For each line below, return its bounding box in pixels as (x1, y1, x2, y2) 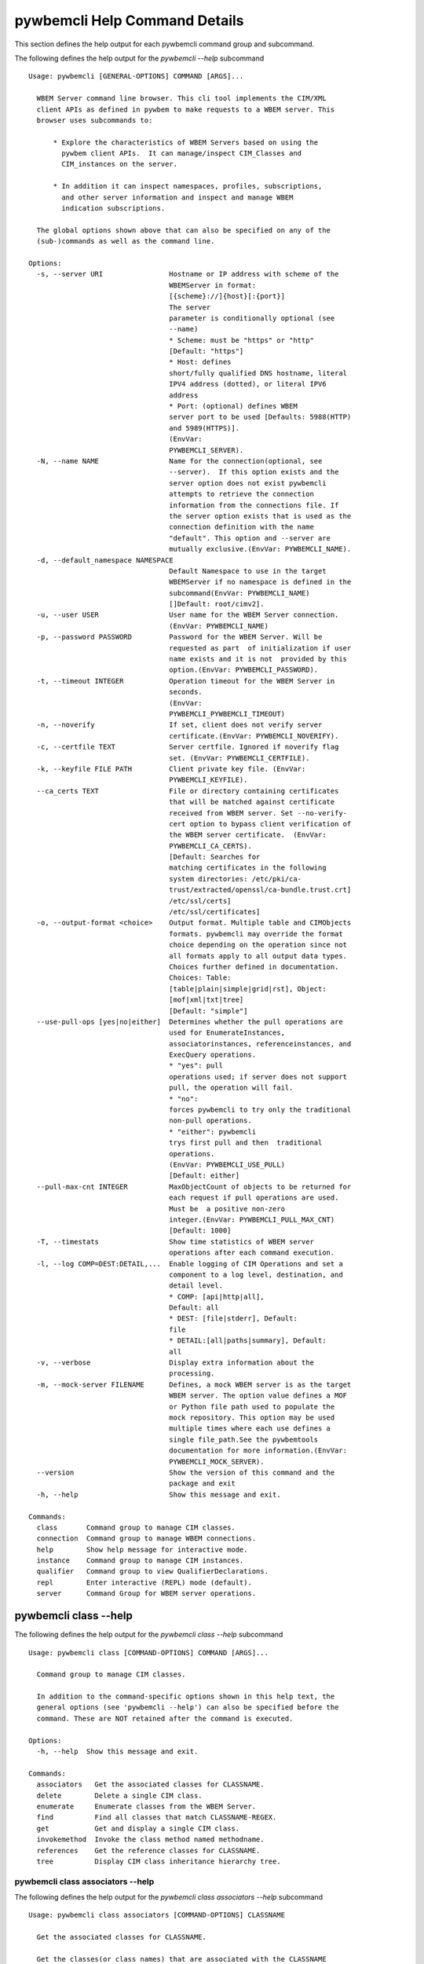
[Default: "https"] (169, 346, 244, 356)
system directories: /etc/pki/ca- (169, 874, 302, 883)
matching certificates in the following (169, 863, 327, 872)
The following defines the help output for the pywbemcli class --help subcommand (14, 1630, 283, 1640)
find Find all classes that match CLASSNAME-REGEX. (36, 1813, 277, 1822)
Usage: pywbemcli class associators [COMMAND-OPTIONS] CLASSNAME (28, 1911, 286, 1920)
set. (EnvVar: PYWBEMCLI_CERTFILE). (169, 753, 310, 762)
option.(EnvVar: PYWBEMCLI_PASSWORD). (169, 665, 319, 675)
